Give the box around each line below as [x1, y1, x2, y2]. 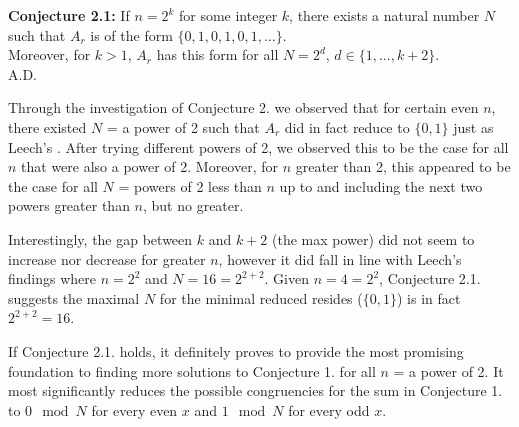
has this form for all [156, 44, 279, 65]
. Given [264, 268, 309, 289]
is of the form [90, 24, 173, 45]
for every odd [288, 399, 370, 420]
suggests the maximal [8, 287, 140, 308]
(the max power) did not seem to [272, 228, 475, 249]
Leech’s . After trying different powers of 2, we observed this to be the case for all [8, 136, 509, 157]
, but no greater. [142, 195, 244, 216]
